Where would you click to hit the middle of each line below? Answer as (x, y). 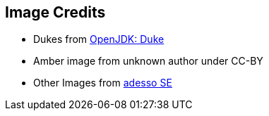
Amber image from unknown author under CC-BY (148, 61)
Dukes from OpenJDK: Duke (99, 39)
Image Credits (55, 12)
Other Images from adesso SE (103, 83)
